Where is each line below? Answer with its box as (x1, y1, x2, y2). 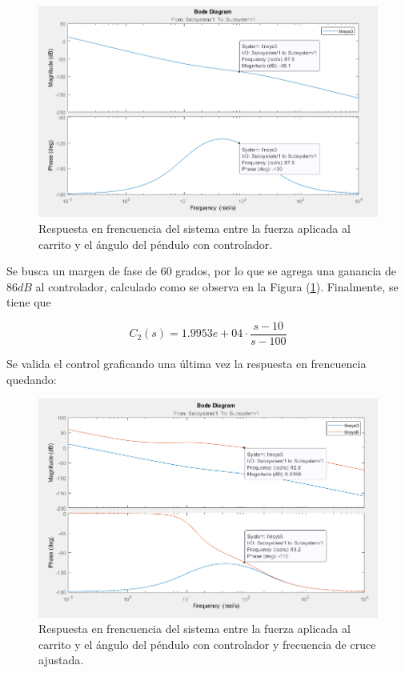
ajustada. (38, 651, 84, 668)
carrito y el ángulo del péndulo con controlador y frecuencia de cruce (38, 635, 376, 652)
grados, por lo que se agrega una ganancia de (175, 262, 396, 279)
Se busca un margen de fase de (6, 262, 158, 279)
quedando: (6, 371, 57, 387)
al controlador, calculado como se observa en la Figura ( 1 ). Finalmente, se (35, 278, 399, 294)
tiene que (6, 294, 51, 310)
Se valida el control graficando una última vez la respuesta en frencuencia (6, 355, 367, 372)
